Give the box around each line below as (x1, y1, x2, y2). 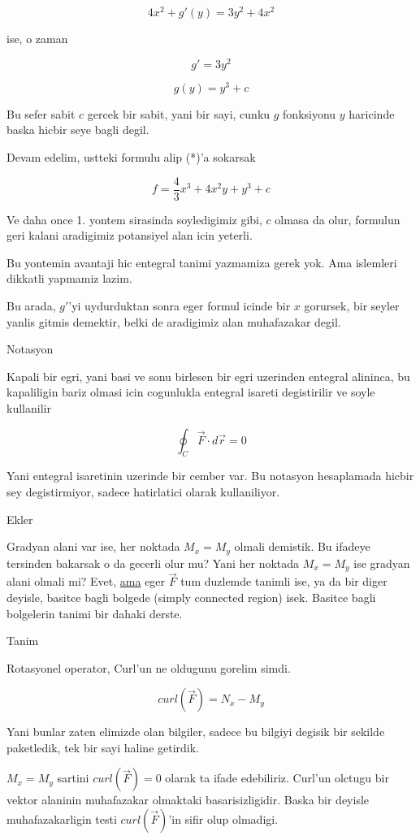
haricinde (349, 105, 395, 122)
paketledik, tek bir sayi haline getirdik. (6, 738, 200, 756)
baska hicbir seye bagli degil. (6, 121, 149, 138)
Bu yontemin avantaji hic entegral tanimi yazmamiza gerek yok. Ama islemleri (6, 253, 397, 271)
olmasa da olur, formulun (275, 210, 401, 227)
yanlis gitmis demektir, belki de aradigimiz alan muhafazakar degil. (6, 313, 341, 330)
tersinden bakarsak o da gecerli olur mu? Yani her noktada (6, 554, 300, 571)
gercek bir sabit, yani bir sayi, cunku (87, 105, 271, 122)
